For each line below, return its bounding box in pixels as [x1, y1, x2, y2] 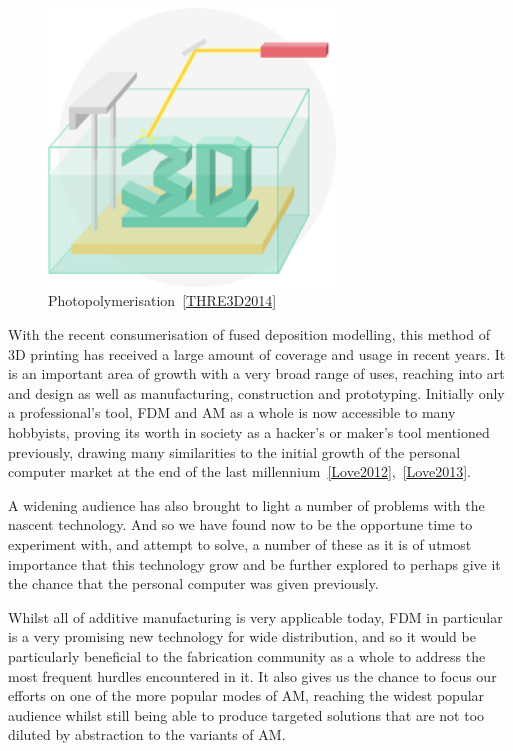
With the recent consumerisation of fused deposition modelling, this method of [8, 324, 490, 345]
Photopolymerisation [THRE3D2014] [48, 290, 277, 311]
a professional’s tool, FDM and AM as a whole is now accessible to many [8, 402, 456, 423]
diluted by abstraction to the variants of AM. [8, 724, 286, 745]
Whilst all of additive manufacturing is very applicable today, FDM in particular [8, 606, 503, 627]
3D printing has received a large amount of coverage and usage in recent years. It [8, 343, 506, 364]
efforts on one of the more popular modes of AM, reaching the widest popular [8, 685, 485, 706]
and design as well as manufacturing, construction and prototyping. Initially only [8, 382, 505, 403]
